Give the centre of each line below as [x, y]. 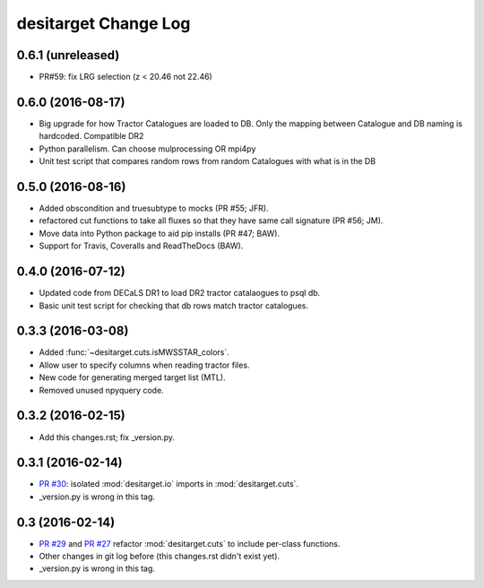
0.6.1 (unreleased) [68, 55]
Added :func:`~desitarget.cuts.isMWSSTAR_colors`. [134, 352]
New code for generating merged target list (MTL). [132, 377]
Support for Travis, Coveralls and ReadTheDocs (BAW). [141, 246]
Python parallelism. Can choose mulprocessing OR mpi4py [147, 149]
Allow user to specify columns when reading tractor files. [144, 365]
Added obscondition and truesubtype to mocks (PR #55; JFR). [154, 208]
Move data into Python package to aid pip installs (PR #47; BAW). [160, 233]
